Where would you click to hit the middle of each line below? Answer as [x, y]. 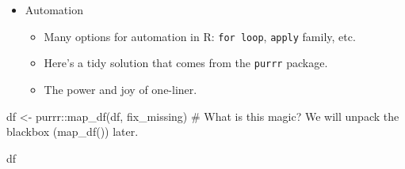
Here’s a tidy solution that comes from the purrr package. [186, 63]
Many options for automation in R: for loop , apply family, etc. [200, 36]
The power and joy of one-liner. [120, 89]
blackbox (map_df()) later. [73, 131]
